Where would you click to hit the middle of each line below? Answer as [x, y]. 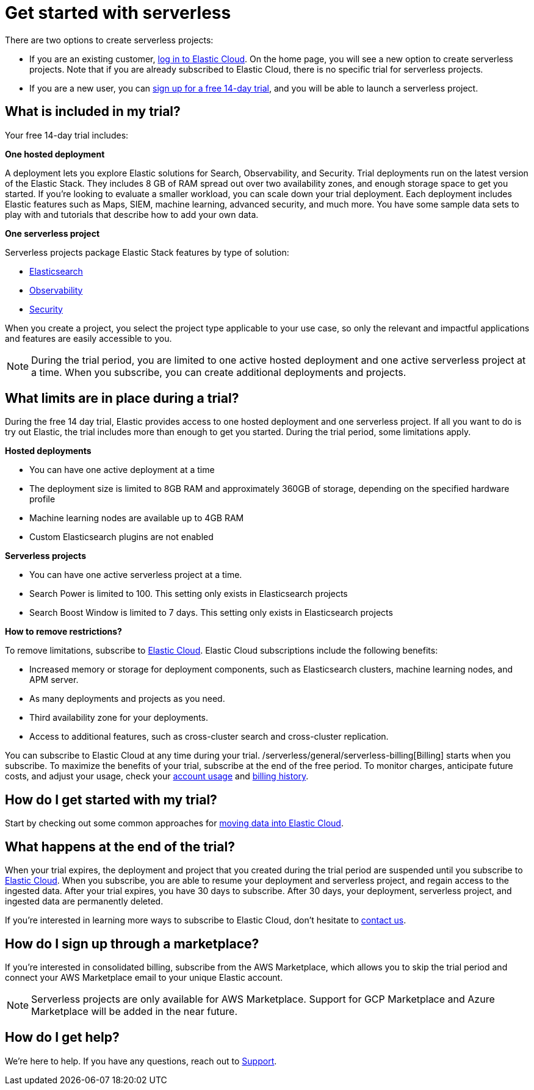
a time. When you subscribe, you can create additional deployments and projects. [219, 372]
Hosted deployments [48, 451]
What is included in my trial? [93, 112]
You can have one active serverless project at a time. [136, 575]
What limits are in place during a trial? [122, 399]
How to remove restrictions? [63, 632]
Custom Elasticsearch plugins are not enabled [121, 537]
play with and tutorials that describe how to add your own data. [132, 214]
